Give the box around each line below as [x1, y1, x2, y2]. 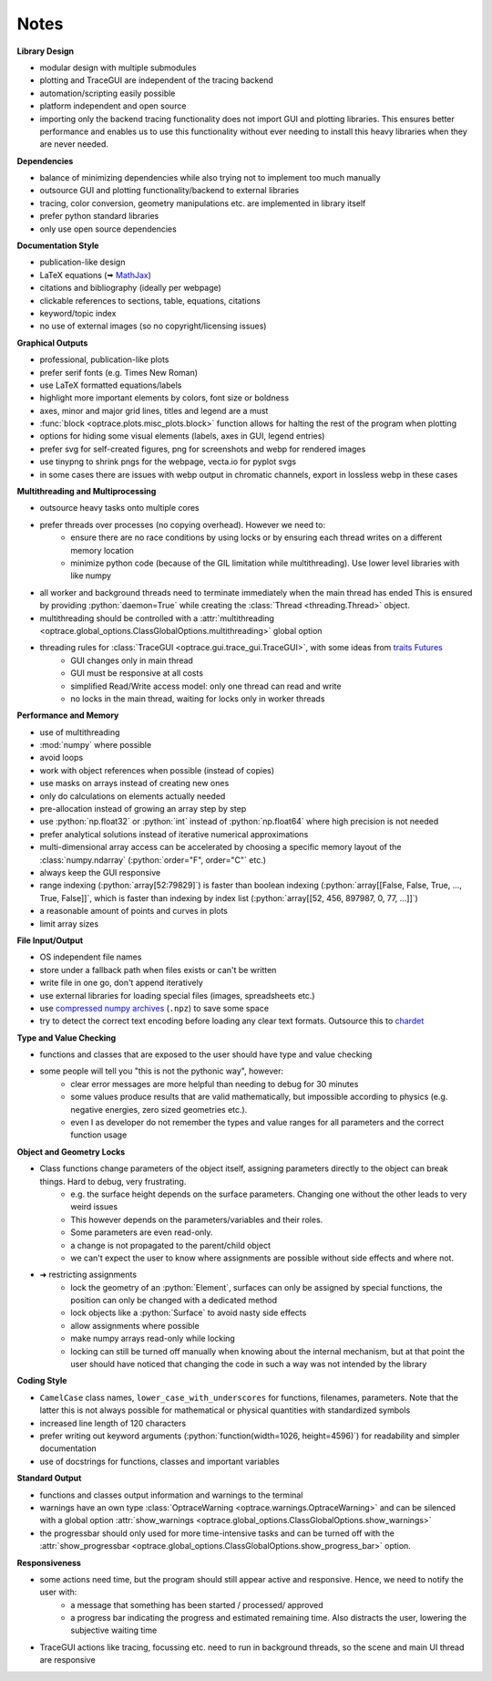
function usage [70, 1129, 128, 1140]
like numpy [70, 570, 112, 581]
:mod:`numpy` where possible [39, 740, 152, 751]
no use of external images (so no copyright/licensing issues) [39, 320, 267, 332]
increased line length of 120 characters [39, 1417, 187, 1428]
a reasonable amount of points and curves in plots [39, 906, 228, 917]
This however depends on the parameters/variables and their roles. [70, 1214, 323, 1225]
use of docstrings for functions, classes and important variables [39, 1456, 280, 1467]
